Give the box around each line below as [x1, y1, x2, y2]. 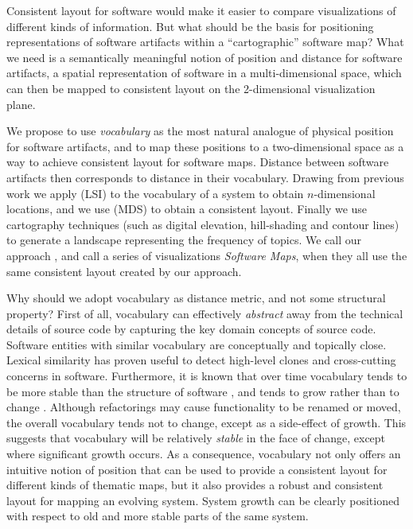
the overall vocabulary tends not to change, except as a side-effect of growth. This [6, 414, 407, 430]
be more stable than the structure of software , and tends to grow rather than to [6, 383, 399, 399]
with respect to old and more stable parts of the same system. [6, 508, 309, 524]
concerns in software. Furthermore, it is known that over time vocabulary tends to [6, 368, 407, 384]
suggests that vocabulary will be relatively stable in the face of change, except [6, 430, 386, 446]
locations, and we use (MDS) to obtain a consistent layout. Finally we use [6, 200, 368, 217]
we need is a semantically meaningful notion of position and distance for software [6, 49, 403, 65]
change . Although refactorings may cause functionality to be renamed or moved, [6, 399, 401, 415]
